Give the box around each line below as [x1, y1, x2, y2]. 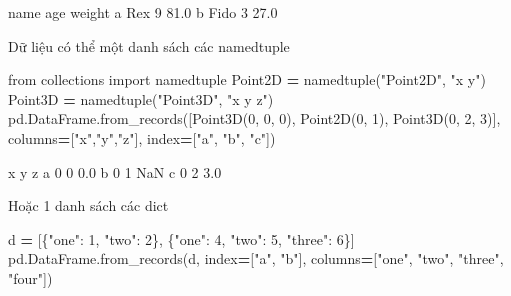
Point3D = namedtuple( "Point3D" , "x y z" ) [8, 88, 274, 109]
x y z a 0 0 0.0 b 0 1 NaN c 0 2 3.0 [8, 161, 222, 182]
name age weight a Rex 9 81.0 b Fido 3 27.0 [8, 2, 278, 22]
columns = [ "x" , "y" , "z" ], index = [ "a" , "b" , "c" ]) [8, 127, 276, 148]
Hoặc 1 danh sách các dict [8, 195, 169, 216]
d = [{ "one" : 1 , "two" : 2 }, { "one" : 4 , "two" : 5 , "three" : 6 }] [8, 228, 355, 249]
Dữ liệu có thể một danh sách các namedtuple [8, 35, 290, 56]
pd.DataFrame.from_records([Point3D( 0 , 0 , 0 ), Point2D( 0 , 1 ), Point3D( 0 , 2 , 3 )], [8, 108, 501, 129]
